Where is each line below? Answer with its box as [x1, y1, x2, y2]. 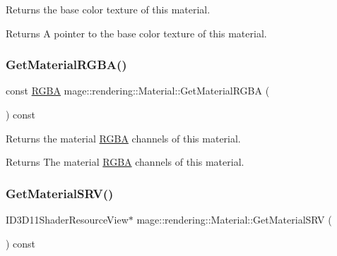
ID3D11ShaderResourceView [6, 212, 129, 226]
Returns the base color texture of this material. [6, 2, 211, 16]
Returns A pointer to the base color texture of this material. [6, 25, 267, 40]
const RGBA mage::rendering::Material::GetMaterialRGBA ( [6, 83, 270, 98]
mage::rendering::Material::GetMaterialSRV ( [136, 212, 332, 226]
